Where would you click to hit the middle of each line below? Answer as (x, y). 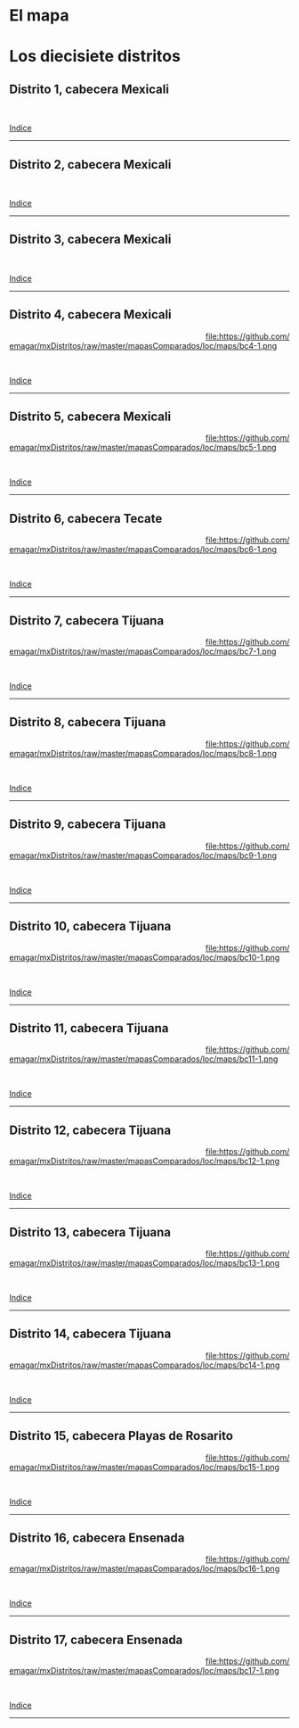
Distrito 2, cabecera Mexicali (90, 165)
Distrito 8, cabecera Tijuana (88, 722)
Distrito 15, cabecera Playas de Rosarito (121, 1436)
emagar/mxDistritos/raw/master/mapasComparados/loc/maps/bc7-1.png (143, 651)
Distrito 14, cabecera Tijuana (90, 1334)
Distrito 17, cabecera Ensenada (96, 1639)
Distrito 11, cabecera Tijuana (89, 1028)
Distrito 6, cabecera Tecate (86, 518)
